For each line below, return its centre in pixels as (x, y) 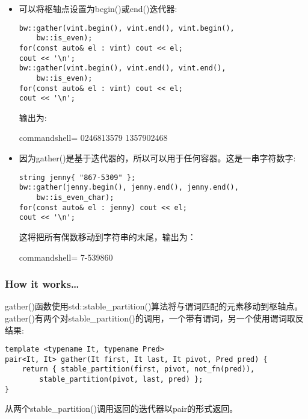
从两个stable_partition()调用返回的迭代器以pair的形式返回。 (122, 408)
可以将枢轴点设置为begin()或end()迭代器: (98, 8)
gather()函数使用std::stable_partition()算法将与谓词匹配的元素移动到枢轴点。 (154, 306)
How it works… (42, 284)
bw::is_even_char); (75, 197)
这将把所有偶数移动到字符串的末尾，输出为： (107, 236)
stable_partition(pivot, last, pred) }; (121, 380)
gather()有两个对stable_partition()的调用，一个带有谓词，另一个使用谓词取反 (154, 318)
